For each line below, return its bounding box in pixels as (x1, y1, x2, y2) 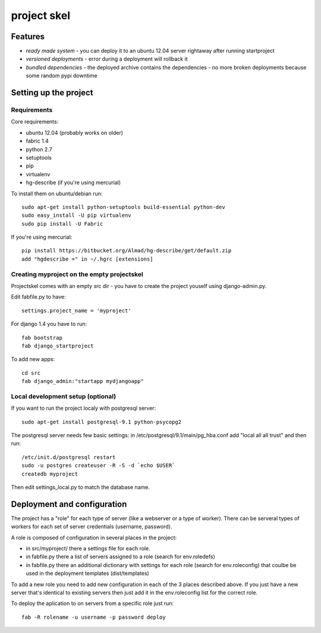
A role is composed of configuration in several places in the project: (11, 534, 177, 541)
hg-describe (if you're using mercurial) (26, 179, 121, 186)
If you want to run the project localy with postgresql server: (11, 404, 156, 412)
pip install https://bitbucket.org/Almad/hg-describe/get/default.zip (21, 247, 232, 254)
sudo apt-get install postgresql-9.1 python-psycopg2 (21, 419, 181, 425)
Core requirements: (11, 118, 59, 125)
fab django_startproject (21, 342, 94, 349)
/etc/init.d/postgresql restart (21, 454, 116, 460)
